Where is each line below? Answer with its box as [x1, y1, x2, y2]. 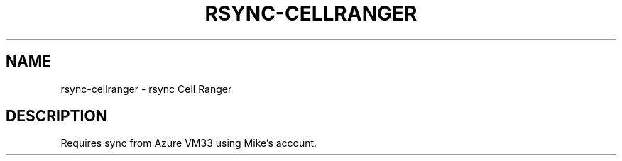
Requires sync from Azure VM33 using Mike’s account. [60, 137, 317, 150]
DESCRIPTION [6, 107, 107, 126]
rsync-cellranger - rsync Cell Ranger [60, 82, 232, 95]
